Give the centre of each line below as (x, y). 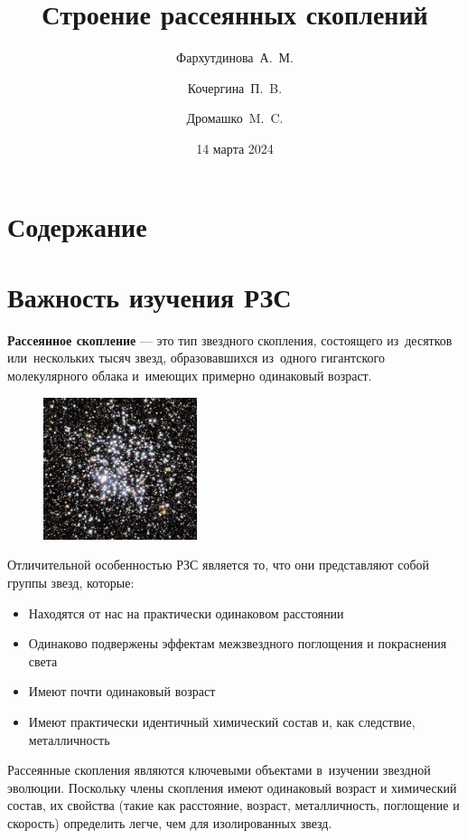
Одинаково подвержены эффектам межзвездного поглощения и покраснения (238, 643)
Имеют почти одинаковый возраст (122, 691)
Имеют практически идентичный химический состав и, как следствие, (222, 722)
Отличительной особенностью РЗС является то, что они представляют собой (219, 565)
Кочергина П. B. (235, 87)
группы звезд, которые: (71, 583)
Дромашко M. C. (235, 118)
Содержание (77, 226)
